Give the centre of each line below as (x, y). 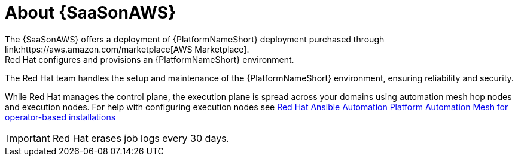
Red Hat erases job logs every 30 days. (141, 138)
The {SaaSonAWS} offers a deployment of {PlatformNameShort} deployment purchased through (195, 39)
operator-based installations (60, 117)
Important (28, 138)
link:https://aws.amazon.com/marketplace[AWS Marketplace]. (127, 49)
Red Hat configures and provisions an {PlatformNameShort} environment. (150, 59)
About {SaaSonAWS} (91, 13)
